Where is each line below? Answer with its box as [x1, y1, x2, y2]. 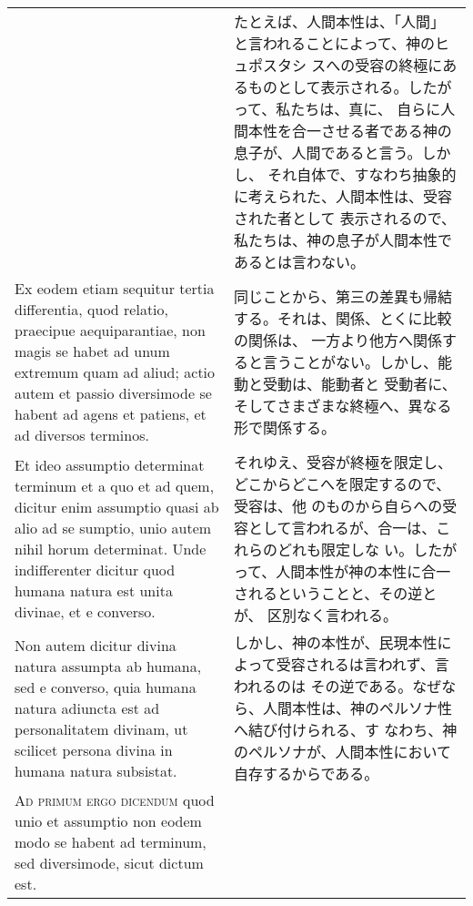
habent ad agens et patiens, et [15, 403, 206, 424]
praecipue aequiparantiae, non [15, 320, 206, 341]
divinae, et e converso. [15, 601, 156, 622]
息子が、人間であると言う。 [233, 142, 422, 163]
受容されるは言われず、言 [276, 654, 449, 675]
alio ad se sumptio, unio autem [15, 517, 212, 538]
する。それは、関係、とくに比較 [233, 308, 452, 329]
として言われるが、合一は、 [247, 517, 437, 538]
